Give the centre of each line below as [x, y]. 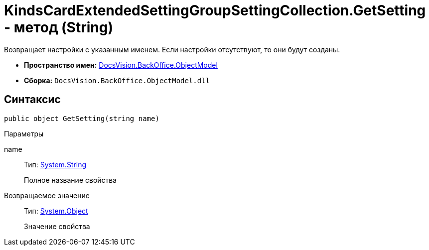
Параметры [24, 133]
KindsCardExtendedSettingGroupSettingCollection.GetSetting [215, 10]
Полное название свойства [71, 180]
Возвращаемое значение [47, 195]
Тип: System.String [55, 164]
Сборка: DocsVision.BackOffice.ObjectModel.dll [117, 80]
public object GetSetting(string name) [82, 118]
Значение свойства [57, 226]
